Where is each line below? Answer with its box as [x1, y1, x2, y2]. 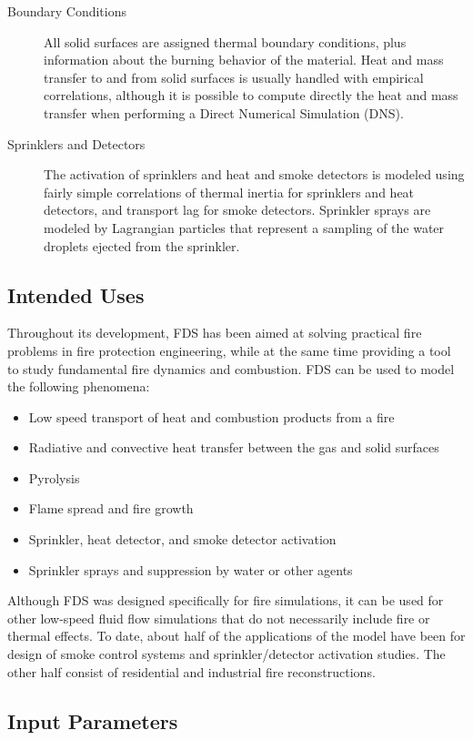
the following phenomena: [7, 377, 150, 396]
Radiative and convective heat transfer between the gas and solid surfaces [28, 438, 439, 457]
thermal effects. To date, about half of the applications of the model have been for [7, 626, 466, 645]
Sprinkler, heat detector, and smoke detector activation [28, 530, 337, 549]
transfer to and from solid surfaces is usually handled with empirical [44, 67, 424, 86]
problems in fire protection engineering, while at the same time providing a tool [7, 340, 451, 360]
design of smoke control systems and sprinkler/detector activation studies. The [7, 644, 446, 664]
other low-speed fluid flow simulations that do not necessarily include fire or [7, 608, 430, 627]
